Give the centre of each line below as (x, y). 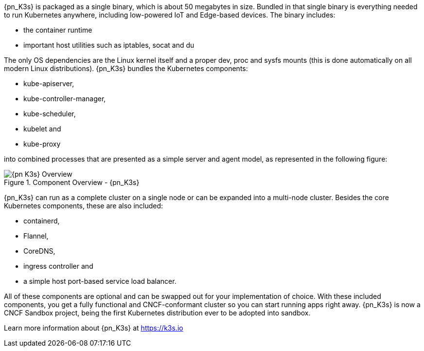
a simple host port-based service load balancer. (100, 281)
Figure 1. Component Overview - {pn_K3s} (72, 182)
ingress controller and (58, 266)
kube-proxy (42, 144)
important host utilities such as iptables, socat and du (109, 45)
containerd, (42, 221)
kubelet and (42, 129)
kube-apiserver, (49, 83)
